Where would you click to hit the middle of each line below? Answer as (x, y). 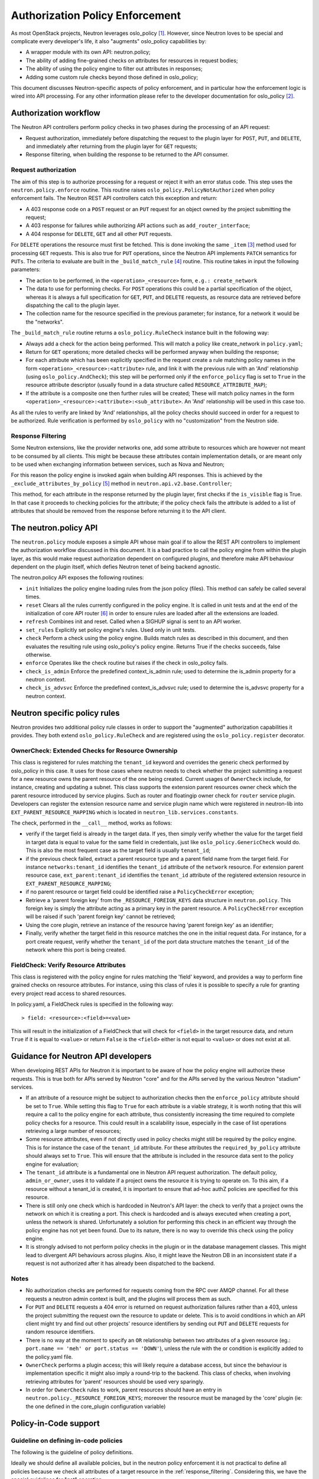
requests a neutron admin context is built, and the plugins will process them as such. (129, 1299)
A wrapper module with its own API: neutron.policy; (88, 52)
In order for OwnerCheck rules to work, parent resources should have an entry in (124, 1390)
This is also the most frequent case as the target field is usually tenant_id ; (118, 850)
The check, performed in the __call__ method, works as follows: (92, 823)
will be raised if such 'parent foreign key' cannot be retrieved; (100, 916)
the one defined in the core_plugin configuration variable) (96, 1406)
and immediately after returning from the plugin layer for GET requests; (112, 146)
